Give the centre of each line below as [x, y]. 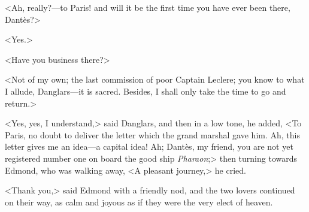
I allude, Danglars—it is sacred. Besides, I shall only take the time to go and [146, 91]
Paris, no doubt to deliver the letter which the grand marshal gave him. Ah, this [152, 134]
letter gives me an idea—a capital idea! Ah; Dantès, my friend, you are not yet [149, 146]
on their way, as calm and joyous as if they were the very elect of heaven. [139, 202]
